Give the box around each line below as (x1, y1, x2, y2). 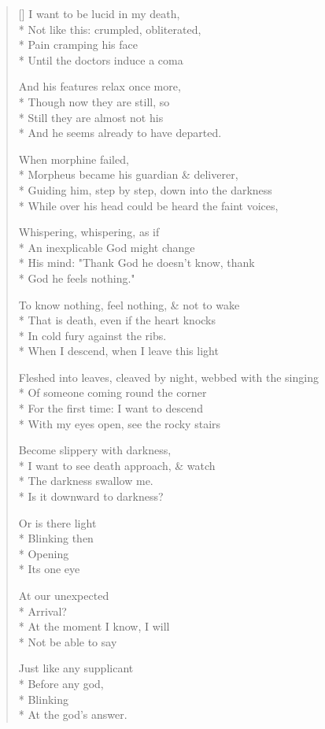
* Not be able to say (18, 633, 117, 649)
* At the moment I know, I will (18, 618, 170, 635)
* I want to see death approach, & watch (18, 457, 216, 473)
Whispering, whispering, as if (18, 224, 160, 240)
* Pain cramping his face (18, 36, 138, 53)
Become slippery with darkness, (18, 442, 172, 458)
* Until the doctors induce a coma (18, 51, 183, 68)
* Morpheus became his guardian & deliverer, (18, 166, 238, 183)
